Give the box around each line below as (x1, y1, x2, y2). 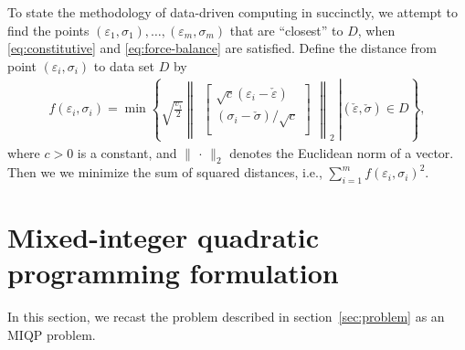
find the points (7, 20, 90, 39)
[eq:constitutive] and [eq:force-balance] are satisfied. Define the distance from (7, 38, 438, 58)
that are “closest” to (229, 20, 343, 39)
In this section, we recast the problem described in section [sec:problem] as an (7, 307, 445, 326)
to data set (93, 56, 154, 75)
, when (357, 20, 396, 39)
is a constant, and (77, 143, 177, 162)
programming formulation (7, 254, 339, 292)
